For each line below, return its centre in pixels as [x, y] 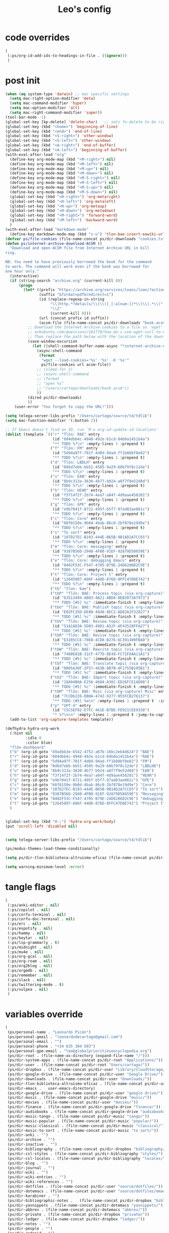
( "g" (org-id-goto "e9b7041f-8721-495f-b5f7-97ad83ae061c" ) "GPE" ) [82, 780]
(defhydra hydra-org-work [32, 729]
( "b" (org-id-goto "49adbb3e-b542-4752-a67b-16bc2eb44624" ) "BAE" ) [82, 752]
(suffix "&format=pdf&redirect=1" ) [76, 295]
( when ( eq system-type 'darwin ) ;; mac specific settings [67, 94]
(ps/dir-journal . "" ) [31, 1168]
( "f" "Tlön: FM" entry [74, 449]
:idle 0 [33, 738]
